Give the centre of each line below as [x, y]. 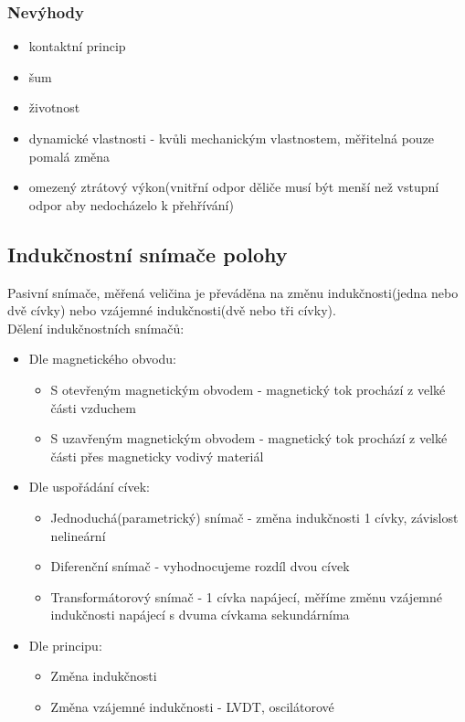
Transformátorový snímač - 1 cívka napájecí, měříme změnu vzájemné [247, 596]
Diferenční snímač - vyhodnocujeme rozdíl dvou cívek [200, 566]
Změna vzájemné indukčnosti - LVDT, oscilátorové [192, 707]
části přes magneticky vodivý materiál [157, 456]
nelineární [78, 535]
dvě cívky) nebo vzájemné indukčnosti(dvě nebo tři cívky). [172, 310]
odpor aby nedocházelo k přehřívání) [131, 204]
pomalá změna [69, 156]
